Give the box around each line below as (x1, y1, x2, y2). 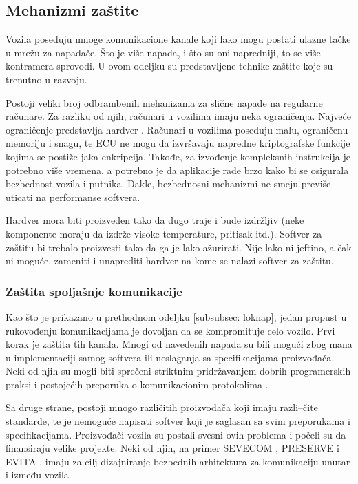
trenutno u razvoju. (6, 72, 87, 86)
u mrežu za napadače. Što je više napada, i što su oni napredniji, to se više (6, 45, 321, 59)
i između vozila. (6, 467, 72, 482)
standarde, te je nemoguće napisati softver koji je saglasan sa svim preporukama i (6, 414, 350, 428)
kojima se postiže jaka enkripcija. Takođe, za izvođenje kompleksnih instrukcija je (6, 149, 350, 163)
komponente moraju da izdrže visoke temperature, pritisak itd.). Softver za (6, 226, 322, 240)
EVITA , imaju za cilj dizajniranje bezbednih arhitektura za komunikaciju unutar (6, 454, 350, 468)
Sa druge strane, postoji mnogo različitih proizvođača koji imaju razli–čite (6, 400, 318, 414)
